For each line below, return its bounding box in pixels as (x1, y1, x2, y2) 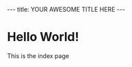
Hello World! (7, 29, 79, 45)
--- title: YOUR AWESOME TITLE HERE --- (7, 5, 125, 13)
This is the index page (7, 51, 70, 59)
